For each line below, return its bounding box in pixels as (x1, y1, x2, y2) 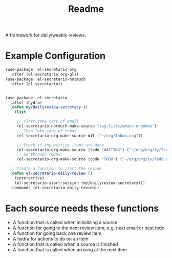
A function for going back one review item (12, 230, 101, 236)
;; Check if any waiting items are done (16, 142, 104, 148)
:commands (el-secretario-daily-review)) (10, 185, 100, 190)
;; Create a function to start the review (10, 166, 102, 171)
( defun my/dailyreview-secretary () (10, 105, 88, 110)
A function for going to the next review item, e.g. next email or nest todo (12, 225, 165, 231)
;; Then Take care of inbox (16, 128, 77, 134)
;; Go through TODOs (16, 152, 60, 157)
